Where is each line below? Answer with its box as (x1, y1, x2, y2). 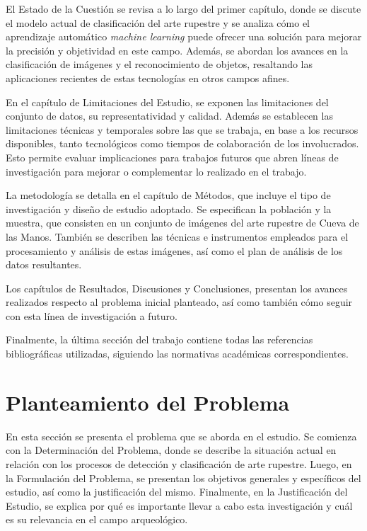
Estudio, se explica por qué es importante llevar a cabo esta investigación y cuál (6, 498, 353, 513)
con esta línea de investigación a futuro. (6, 308, 177, 323)
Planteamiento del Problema (6, 387, 290, 416)
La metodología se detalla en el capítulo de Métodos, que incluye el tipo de (6, 188, 331, 202)
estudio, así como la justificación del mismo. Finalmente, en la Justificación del (6, 484, 348, 499)
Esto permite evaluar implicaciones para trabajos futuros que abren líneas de (6, 149, 339, 164)
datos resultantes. (6, 257, 82, 272)
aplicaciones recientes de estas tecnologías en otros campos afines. (6, 70, 290, 85)
